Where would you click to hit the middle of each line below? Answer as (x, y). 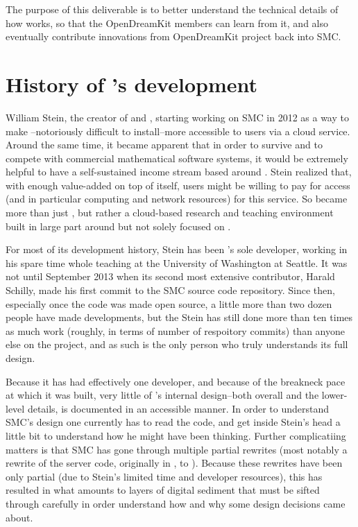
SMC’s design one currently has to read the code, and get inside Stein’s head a (173, 422)
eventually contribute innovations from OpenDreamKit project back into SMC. (173, 36)
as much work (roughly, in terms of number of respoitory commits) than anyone (175, 330)
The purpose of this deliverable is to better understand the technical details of (172, 9)
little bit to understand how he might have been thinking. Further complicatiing (176, 435)
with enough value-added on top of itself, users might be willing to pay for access (178, 185)
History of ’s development (131, 84)
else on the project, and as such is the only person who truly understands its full (177, 344)
